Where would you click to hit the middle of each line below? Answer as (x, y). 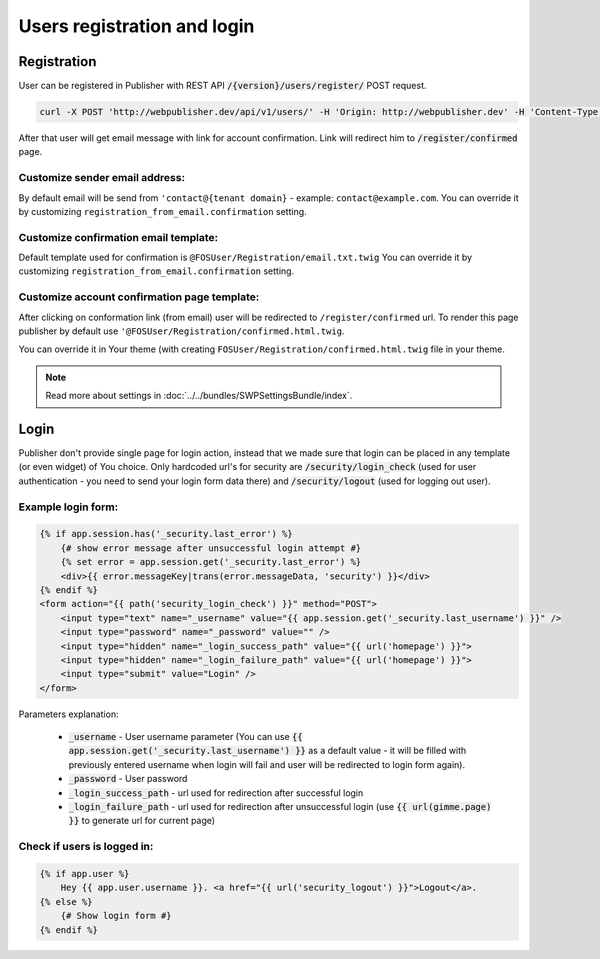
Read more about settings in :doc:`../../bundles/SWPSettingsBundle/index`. (199, 396)
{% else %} (66, 901)
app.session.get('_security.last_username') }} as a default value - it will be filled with (267, 751)
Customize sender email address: (101, 178)
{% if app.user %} (84, 873)
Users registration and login (136, 26)
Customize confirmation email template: (118, 237)
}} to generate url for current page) (141, 821)
